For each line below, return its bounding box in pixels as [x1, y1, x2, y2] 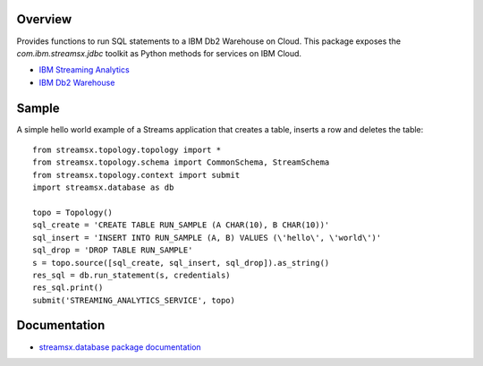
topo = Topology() [32, 207, 114, 217]
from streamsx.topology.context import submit [32, 170, 241, 180]
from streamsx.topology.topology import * [32, 144, 222, 155]
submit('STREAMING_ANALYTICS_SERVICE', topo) [32, 295, 236, 305]
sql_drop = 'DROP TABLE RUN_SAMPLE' [32, 245, 193, 255]
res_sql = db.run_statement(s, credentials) [32, 269, 232, 280]
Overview [16, 12, 72, 27]
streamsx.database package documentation [38, 341, 201, 353]
